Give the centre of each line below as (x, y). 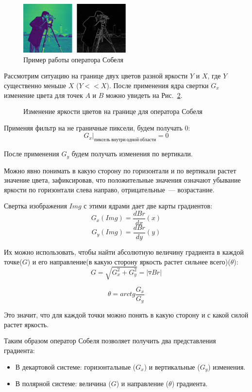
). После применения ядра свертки (158, 85)
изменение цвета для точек (43, 95)
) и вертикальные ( (172, 366)
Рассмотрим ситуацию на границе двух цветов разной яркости (96, 76)
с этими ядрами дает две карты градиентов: (148, 206)
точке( (13, 261)
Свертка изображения (35, 206)
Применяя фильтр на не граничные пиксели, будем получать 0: (97, 127)
